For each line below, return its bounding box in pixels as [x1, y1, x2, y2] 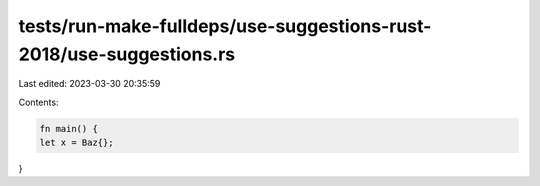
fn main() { [39, 123, 99, 134]
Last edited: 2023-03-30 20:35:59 [18, 78, 161, 90]
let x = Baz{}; [39, 137, 114, 149]
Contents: [18, 96, 59, 108]
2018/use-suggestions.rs [18, 43, 235, 65]
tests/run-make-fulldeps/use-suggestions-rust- [18, 15, 432, 37]
